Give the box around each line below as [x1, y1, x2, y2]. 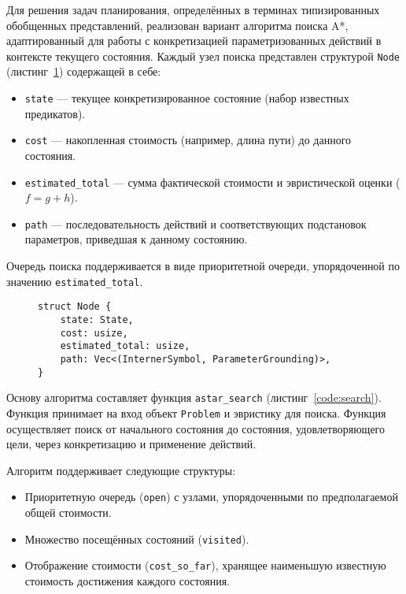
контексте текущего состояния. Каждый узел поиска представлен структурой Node [6, 47, 400, 64]
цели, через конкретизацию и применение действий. [6, 436, 257, 452]
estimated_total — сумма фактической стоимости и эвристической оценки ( [24, 173, 400, 190]
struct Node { [38, 301, 112, 313]
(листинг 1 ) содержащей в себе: [6, 63, 161, 80]
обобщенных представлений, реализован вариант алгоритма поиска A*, [6, 17, 349, 33]
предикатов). [24, 105, 86, 121]
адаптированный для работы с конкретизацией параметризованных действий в [6, 32, 382, 49]
